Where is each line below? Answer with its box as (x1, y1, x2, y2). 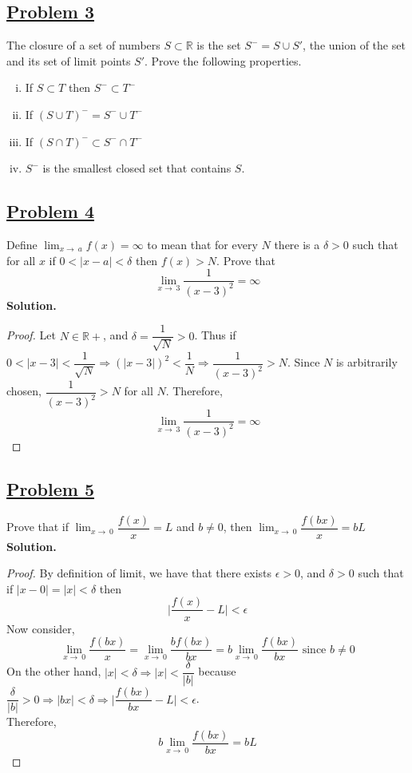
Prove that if (6, 518, 69, 535)
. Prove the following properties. (145, 52, 302, 69)
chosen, (6, 383, 42, 399)
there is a (274, 236, 320, 252)
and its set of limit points (6, 52, 131, 69)
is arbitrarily (335, 354, 398, 371)
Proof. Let (6, 327, 56, 343)
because (198, 663, 236, 680)
